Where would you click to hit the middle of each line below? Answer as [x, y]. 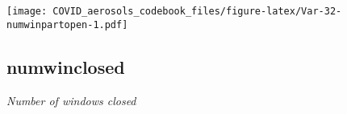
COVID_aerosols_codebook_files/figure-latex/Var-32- [197, 11]
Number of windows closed [71, 100]
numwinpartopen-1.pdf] [67, 24]
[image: [27, 11]
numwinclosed [66, 66]
